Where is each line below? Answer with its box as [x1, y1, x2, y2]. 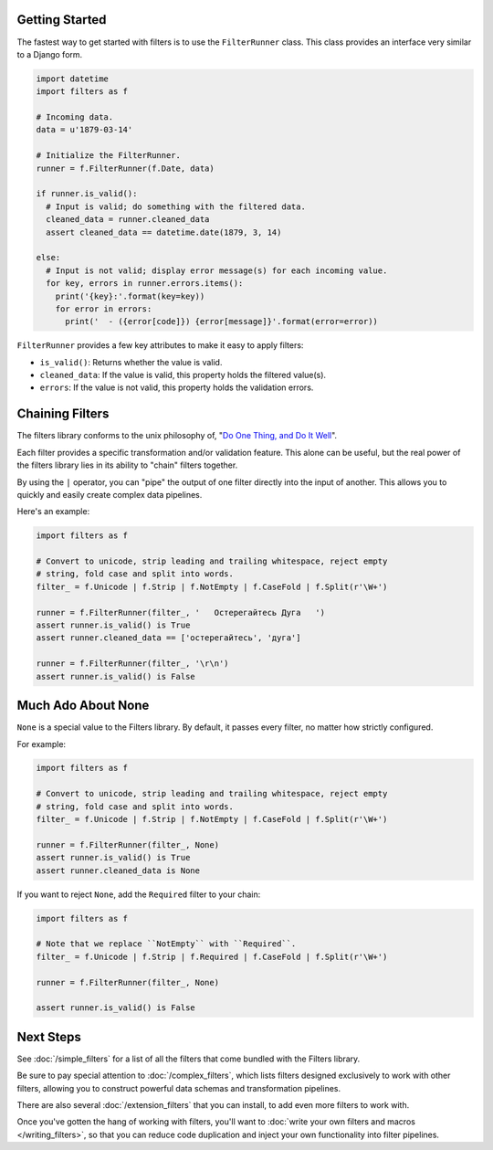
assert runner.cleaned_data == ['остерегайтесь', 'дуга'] [36, 633, 301, 643]
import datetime [36, 73, 110, 84]
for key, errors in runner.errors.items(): [46, 279, 244, 289]
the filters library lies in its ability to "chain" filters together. [16, 459, 238, 470]
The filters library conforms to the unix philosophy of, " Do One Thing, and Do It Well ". [16, 430, 338, 441]
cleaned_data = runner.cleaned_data [46, 215, 210, 225]
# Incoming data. [36, 112, 114, 122]
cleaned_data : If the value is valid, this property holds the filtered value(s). [39, 370, 327, 381]
